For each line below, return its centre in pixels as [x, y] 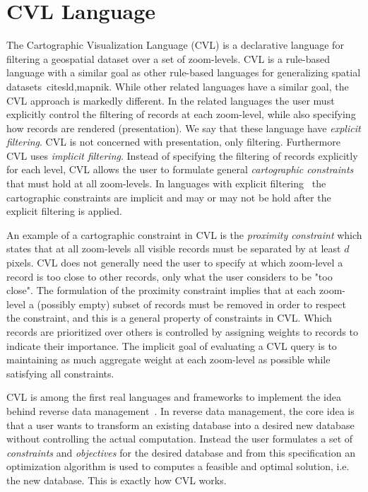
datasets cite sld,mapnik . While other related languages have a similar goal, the [178, 86]
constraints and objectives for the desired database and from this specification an [181, 452]
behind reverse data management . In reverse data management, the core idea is [180, 410]
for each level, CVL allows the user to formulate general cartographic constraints [180, 169]
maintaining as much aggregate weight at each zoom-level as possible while [168, 359]
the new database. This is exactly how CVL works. [117, 480]
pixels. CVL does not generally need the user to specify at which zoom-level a [175, 263]
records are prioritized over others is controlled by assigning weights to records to [182, 332]
